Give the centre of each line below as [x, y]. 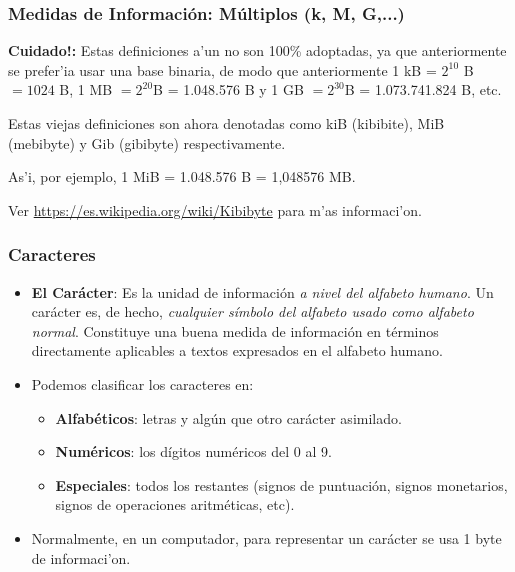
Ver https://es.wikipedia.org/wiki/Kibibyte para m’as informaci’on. [215, 209]
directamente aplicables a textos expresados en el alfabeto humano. [237, 350]
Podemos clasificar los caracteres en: [142, 383]
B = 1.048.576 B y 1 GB [228, 89]
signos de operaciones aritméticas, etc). [175, 504]
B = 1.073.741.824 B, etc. [423, 89]
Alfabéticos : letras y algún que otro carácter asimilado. [228, 417]
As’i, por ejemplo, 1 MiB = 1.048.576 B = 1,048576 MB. [182, 176]
